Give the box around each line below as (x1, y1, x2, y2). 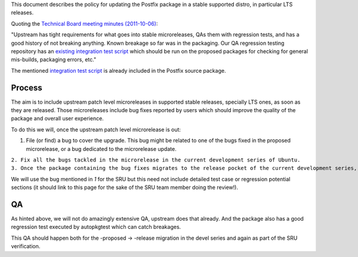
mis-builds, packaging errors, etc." (11, 56, 97, 63)
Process (11, 82, 42, 92)
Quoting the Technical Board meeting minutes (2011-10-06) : (11, 20, 158, 27)
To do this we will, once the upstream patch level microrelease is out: (11, 126, 181, 133)
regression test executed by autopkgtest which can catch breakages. (11, 224, 181, 231)
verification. (11, 243, 41, 250)
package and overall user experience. (11, 115, 104, 122)
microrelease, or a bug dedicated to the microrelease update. (26, 145, 177, 152)
